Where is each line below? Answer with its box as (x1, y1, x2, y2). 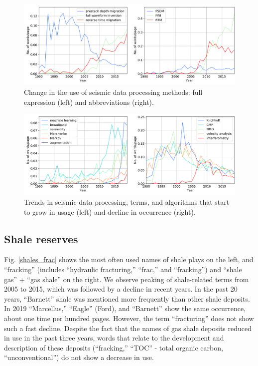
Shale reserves (4, 231, 78, 246)
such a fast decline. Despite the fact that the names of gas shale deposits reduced (4, 323, 252, 333)
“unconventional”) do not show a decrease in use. (4, 352, 154, 363)
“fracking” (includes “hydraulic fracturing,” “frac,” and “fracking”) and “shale (4, 264, 242, 274)
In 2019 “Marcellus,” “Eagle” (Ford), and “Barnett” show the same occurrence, (4, 303, 246, 314)
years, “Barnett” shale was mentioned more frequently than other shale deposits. (4, 293, 250, 304)
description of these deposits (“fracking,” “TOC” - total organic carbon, (4, 342, 223, 353)
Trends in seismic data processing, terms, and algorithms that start (24, 197, 230, 207)
